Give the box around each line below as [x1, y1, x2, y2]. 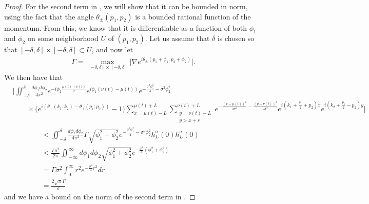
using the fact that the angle [4, 11, 94, 22]
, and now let [91, 44, 133, 55]
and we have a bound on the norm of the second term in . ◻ [4, 191, 196, 201]
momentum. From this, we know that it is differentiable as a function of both [4, 22, 247, 33]
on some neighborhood [27, 33, 99, 44]
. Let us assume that [145, 33, 210, 44]
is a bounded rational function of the [135, 11, 251, 22]
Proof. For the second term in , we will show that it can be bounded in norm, [4, 1, 248, 11]
